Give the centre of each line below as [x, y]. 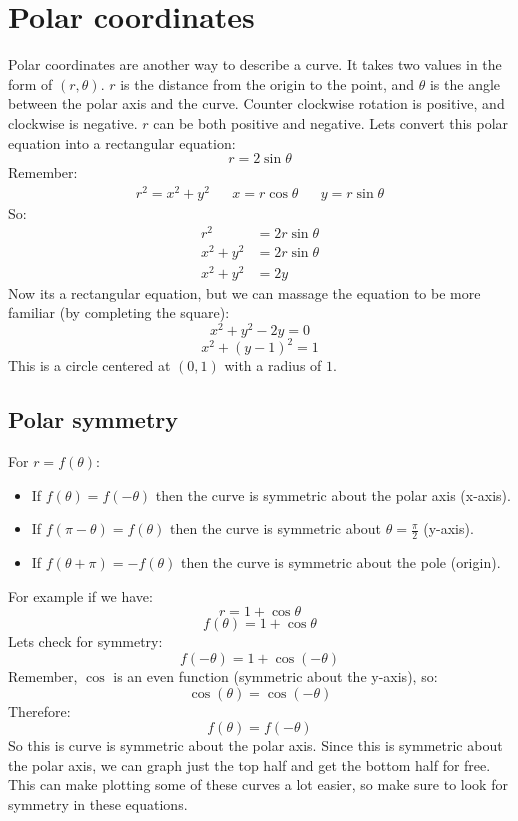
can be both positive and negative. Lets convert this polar [331, 122]
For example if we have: [80, 595]
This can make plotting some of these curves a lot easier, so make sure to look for [258, 784]
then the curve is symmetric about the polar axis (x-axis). [333, 494]
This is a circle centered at [89, 365]
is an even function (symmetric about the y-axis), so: [275, 676]
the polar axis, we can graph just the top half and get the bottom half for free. [249, 764]
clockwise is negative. [73, 122]
